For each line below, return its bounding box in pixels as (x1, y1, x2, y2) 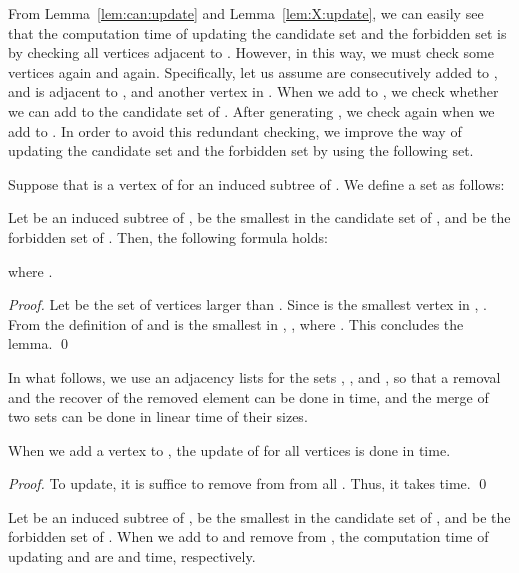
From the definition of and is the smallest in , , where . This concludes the (8, 313, 464, 334)
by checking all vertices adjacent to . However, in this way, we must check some (8, 42, 494, 63)
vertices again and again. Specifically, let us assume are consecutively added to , (8, 61, 498, 82)
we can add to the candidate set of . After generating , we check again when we (8, 100, 495, 121)
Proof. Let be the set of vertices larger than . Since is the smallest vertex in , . (8, 294, 487, 315)
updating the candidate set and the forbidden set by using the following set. (8, 140, 474, 161)
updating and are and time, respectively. (8, 546, 256, 567)
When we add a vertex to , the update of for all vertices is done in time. (8, 439, 451, 460)
